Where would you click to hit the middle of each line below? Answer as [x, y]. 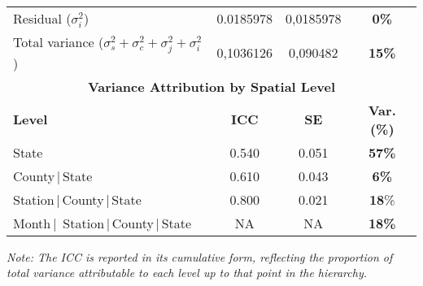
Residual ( [42, 18]
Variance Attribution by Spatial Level [211, 86]
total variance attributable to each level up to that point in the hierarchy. [187, 273]
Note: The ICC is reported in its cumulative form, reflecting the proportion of [200, 256]
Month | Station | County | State [102, 223]
